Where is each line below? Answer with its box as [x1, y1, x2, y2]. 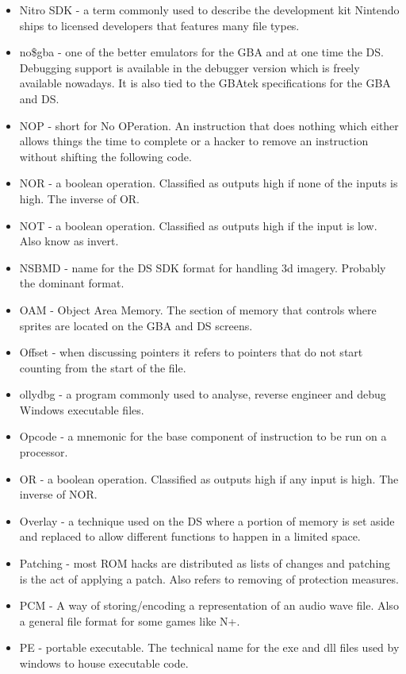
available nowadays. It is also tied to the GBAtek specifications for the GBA [19, 75, 391, 91]
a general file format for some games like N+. [19, 612, 240, 629]
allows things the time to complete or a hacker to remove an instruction [19, 133, 369, 149]
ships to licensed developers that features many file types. [19, 17, 300, 33]
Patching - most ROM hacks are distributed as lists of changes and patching [19, 555, 391, 572]
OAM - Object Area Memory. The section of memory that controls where [19, 301, 377, 318]
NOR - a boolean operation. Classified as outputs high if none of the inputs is [19, 175, 398, 191]
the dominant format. [19, 275, 124, 291]
